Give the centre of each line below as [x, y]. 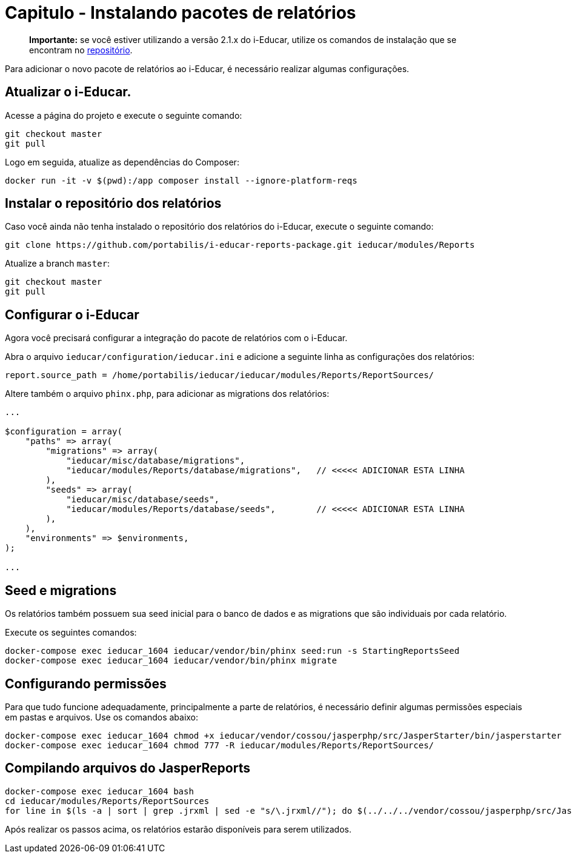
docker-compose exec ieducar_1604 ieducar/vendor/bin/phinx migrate [171, 661]
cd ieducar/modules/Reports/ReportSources [107, 801]
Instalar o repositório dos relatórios [113, 204]
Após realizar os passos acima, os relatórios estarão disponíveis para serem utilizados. [178, 829]
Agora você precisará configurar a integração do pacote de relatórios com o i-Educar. [176, 338]
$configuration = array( [64, 432]
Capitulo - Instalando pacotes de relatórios [181, 13]
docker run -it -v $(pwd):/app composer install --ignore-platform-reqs [181, 180]
